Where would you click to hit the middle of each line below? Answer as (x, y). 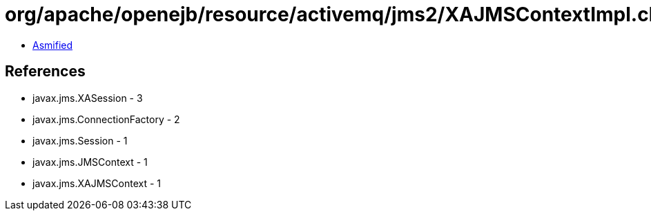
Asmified (53, 45)
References (45, 72)
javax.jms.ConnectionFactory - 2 (106, 119)
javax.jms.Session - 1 (80, 140)
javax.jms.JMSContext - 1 (90, 162)
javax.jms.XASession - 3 (88, 98)
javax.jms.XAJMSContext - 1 (97, 183)
